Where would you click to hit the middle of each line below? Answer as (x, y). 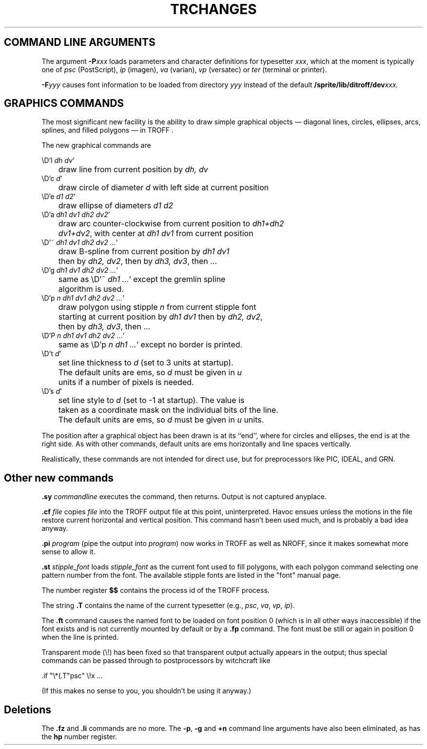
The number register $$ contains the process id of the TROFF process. (155, 590)
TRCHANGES (213, 9)
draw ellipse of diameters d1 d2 (116, 206)
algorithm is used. (91, 289)
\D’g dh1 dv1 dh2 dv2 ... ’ (80, 270)
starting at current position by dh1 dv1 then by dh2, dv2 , (160, 317)
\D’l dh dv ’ (58, 161)
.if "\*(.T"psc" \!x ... (72, 676)
